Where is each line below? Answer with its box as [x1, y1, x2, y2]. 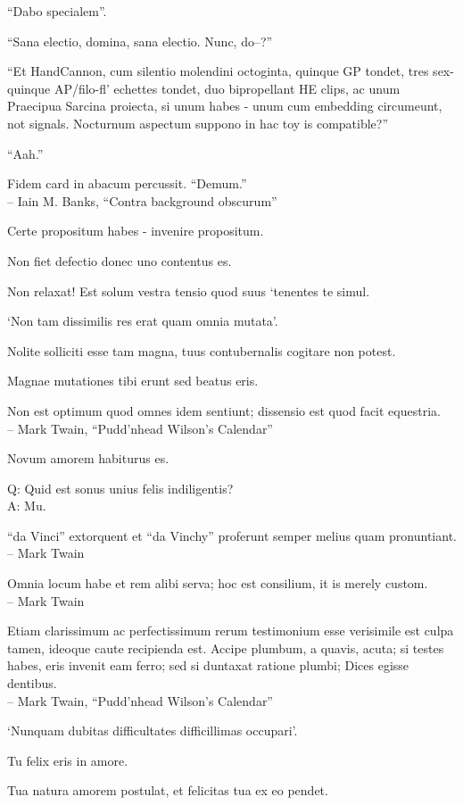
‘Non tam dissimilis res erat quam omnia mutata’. [7, 311, 278, 330]
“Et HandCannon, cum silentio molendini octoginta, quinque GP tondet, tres [7, 62, 429, 80]
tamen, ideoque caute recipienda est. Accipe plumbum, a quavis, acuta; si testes [7, 638, 444, 657]
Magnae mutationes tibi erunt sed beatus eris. [7, 371, 259, 390]
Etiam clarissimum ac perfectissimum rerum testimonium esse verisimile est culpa [7, 621, 454, 640]
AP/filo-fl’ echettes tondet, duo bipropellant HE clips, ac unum [54, 79, 401, 97]
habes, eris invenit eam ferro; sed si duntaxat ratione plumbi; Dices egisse [7, 656, 409, 675]
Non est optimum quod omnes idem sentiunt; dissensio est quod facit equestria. [7, 401, 441, 419]
